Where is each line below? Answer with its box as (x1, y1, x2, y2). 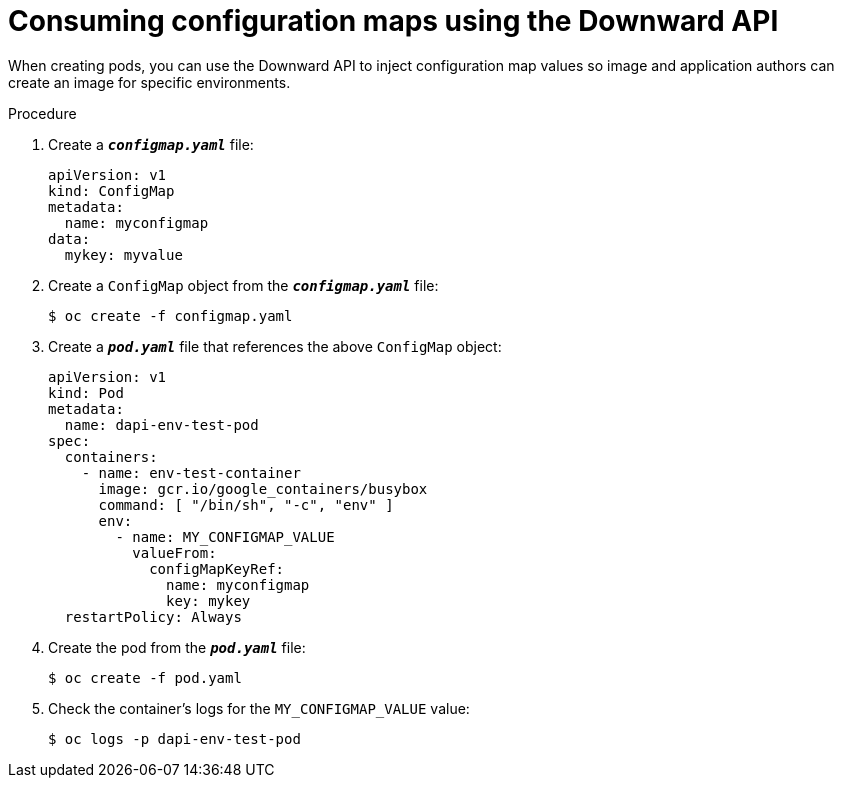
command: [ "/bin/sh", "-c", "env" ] (98, 496, 394, 513)
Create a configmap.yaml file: (48, 135, 254, 153)
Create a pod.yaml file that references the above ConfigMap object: (48, 337, 502, 355)
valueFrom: (132, 544, 217, 561)
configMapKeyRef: (149, 560, 285, 577)
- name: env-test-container (81, 464, 301, 481)
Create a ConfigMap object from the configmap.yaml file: (48, 276, 439, 294)
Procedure (8, 104, 77, 122)
